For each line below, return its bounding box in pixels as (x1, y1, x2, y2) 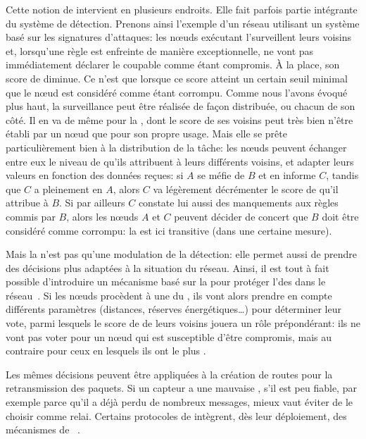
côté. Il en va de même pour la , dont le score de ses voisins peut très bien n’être (6, 112, 353, 127)
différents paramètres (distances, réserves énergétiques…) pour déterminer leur (6, 302, 341, 316)
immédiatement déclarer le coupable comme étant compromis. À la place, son (6, 57, 340, 72)
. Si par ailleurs (59, 195, 125, 210)
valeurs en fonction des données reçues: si (6, 168, 184, 183)
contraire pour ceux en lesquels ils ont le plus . (6, 343, 206, 358)
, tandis (326, 168, 359, 183)
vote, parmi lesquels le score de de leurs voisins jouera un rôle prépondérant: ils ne (6, 316, 361, 330)
